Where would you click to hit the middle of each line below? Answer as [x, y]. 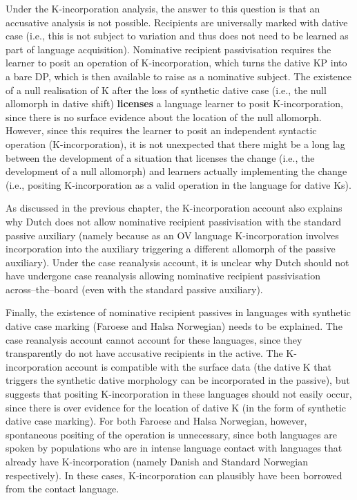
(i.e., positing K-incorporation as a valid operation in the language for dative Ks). [178, 184]
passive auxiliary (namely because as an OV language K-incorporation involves [172, 235]
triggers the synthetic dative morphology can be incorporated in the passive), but [178, 380]
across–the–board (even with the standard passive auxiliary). [134, 289]
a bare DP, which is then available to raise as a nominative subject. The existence [178, 76]
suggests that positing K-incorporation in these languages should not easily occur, [179, 394]
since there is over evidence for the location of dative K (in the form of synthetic [176, 407]
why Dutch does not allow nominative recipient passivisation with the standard [174, 221]
